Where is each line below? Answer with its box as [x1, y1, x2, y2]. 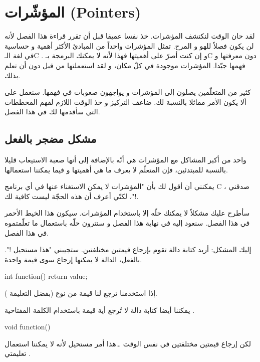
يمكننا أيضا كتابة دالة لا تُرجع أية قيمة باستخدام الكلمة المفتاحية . [5, 304, 195, 315]
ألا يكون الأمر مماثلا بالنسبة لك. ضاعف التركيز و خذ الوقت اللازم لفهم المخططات [5, 96, 246, 107]
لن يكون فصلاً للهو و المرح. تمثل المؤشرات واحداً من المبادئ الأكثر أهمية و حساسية [5, 40, 254, 51]
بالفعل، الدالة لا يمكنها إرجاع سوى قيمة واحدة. [5, 254, 142, 264]
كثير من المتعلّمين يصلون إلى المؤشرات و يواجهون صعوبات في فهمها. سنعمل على [5, 87, 251, 97]
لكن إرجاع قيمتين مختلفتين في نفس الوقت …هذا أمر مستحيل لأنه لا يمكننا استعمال [5, 338, 251, 348]
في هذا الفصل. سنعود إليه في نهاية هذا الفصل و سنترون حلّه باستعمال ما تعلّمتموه [5, 218, 250, 228]
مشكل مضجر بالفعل [5, 131, 97, 146]
